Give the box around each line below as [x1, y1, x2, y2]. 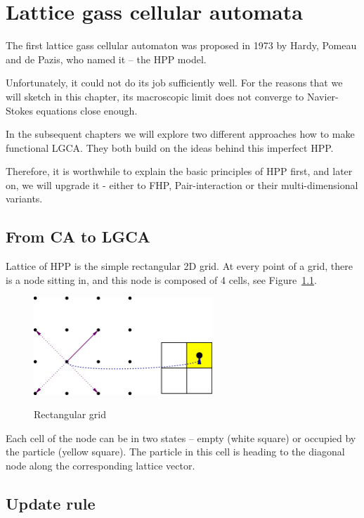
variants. [6, 191, 43, 206]
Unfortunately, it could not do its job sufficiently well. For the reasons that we [6, 75, 343, 90]
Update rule [6, 492, 96, 514]
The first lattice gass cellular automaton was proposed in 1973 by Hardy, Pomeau [6, 38, 357, 53]
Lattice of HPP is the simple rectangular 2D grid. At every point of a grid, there [6, 259, 353, 273]
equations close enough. [36, 103, 138, 117]
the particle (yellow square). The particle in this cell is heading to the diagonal [6, 444, 345, 459]
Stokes [6, 103, 33, 117]
